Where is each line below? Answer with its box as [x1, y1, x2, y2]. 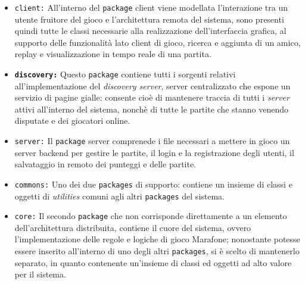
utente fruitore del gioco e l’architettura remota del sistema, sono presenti [14, 13, 284, 25]
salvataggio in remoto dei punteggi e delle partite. [14, 158, 197, 170]
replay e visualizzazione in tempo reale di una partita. [14, 48, 211, 60]
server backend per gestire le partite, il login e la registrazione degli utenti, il [14, 146, 294, 158]
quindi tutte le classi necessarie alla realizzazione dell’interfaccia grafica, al [14, 24, 287, 37]
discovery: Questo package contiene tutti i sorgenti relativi [14, 68, 236, 80]
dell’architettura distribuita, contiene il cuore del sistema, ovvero [14, 221, 251, 233]
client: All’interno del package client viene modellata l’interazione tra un [14, 1, 288, 13]
